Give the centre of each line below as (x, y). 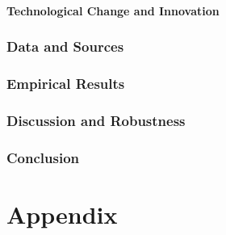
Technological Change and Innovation (113, 10)
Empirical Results (66, 83)
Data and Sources (65, 46)
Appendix (62, 214)
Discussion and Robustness (96, 120)
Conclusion (43, 157)
